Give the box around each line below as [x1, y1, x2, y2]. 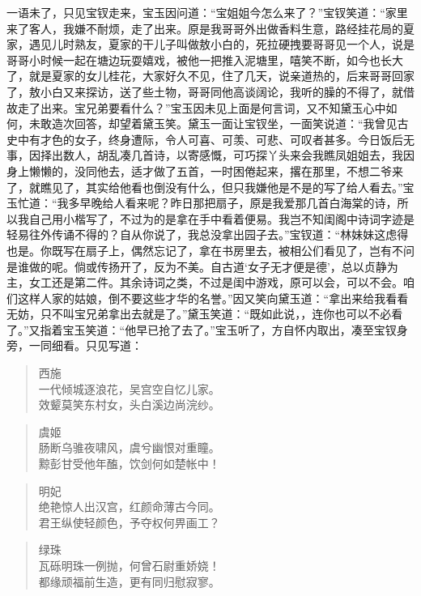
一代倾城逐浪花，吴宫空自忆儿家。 [38, 380, 220, 397]
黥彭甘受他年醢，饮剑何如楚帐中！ [38, 455, 220, 472]
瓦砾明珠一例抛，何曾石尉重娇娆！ [38, 557, 220, 573]
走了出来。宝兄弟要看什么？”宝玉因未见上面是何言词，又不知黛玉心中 [17, 99, 386, 116]
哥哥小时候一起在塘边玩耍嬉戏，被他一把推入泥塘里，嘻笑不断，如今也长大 [6, 51, 403, 68]
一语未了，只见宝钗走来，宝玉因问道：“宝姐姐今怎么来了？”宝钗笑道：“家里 [6, 4, 408, 20]
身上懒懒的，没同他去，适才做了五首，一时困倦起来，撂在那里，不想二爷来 [6, 162, 403, 179]
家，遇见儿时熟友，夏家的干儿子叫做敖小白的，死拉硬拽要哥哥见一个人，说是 [6, 36, 415, 53]
